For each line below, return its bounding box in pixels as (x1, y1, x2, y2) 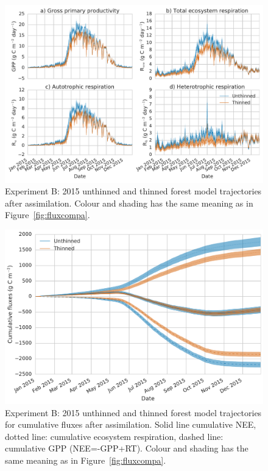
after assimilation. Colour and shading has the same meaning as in (5, 196, 253, 209)
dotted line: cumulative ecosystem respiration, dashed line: (5, 430, 224, 442)
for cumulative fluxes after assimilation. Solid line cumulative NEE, (5, 418, 256, 431)
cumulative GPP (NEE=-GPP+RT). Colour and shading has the (5, 442, 249, 455)
